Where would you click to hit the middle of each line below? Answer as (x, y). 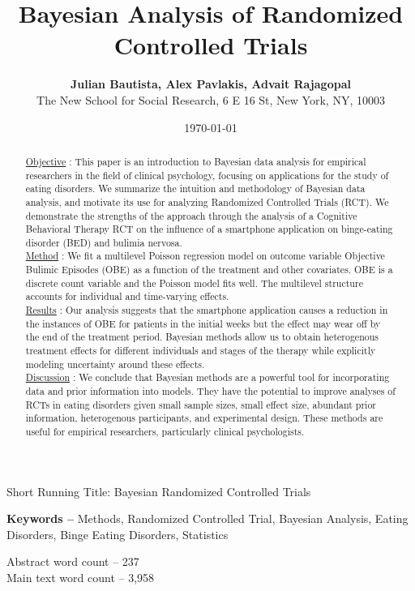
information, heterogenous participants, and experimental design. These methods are (204, 418)
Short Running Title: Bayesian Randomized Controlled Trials (159, 491)
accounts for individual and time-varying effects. (127, 296)
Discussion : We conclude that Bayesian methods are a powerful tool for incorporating (207, 377)
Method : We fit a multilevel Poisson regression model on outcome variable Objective (205, 256)
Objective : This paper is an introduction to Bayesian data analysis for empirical (196, 161)
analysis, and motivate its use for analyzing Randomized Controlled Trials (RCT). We (207, 201)
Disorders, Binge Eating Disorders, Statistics (118, 534)
